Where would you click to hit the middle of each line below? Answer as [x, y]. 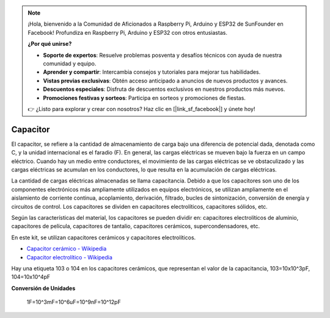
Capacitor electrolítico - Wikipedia [70, 257]
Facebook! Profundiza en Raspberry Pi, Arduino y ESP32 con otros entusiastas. [127, 32]
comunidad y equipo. [70, 63]
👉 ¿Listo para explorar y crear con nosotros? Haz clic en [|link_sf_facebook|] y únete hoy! [141, 109]
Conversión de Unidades [43, 288]
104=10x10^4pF [31, 277]
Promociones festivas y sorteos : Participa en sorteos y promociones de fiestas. [144, 98]
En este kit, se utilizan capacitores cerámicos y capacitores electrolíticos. [104, 237]
